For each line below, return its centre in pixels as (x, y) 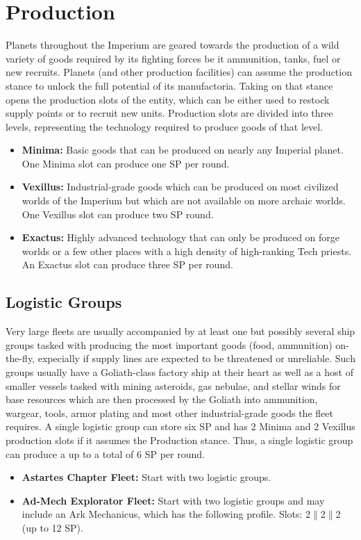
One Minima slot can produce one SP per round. (126, 163)
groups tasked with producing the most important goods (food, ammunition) (169, 344)
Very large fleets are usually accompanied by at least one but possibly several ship (180, 331)
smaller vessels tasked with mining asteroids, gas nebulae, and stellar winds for (173, 385)
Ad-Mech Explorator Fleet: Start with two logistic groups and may (173, 500)
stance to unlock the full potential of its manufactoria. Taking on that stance (169, 85)
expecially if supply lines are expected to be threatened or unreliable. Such (196, 358)
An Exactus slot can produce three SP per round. (127, 264)
